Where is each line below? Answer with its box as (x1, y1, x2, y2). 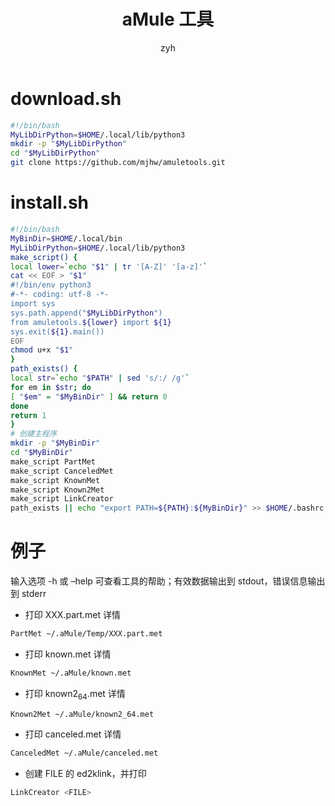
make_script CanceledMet (10, 466, 114, 476)
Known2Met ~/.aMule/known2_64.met (10, 709, 155, 719)
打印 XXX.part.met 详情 (24, 609, 122, 621)
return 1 (10, 410, 47, 420)
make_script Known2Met (10, 485, 105, 495)
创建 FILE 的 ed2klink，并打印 (24, 768, 147, 780)
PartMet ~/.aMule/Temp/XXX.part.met (10, 629, 163, 639)
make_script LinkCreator (10, 494, 114, 504)
